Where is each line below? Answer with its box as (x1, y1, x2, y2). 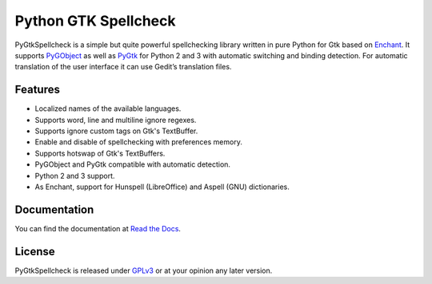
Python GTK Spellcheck (14, 12, 176, 30)
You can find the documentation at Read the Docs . (14, 223, 182, 233)
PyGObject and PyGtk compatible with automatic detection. (34, 160, 231, 169)
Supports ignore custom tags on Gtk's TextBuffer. (34, 126, 198, 136)
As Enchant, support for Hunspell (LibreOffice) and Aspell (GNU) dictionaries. (34, 182, 290, 191)
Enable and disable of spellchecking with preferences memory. (34, 137, 243, 147)
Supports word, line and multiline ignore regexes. (34, 115, 197, 124)
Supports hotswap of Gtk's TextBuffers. (34, 148, 166, 158)
